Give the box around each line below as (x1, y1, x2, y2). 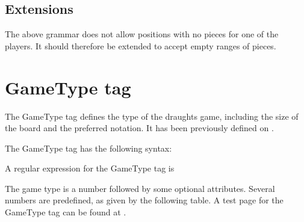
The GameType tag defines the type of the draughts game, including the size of (5, 109, 299, 122)
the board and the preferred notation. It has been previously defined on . (5, 122, 274, 134)
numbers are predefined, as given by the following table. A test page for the (5, 194, 284, 206)
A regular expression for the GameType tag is (5, 162, 175, 174)
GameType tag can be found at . (5, 206, 126, 218)
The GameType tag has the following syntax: (5, 141, 172, 154)
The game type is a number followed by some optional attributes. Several (5, 182, 275, 194)
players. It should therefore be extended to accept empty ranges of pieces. (5, 39, 276, 52)
